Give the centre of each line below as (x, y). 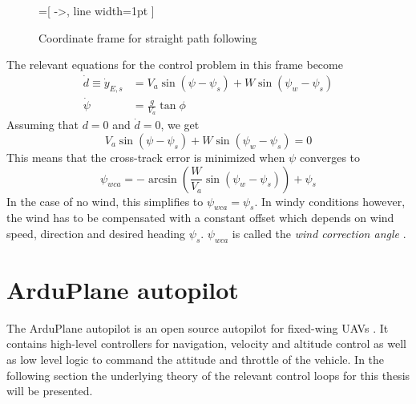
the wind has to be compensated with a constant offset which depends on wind (200, 218)
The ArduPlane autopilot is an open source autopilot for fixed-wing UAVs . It (198, 327)
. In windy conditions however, (330, 201)
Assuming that (42, 125)
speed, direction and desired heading (96, 233)
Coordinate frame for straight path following (148, 37)
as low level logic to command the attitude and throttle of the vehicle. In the (196, 359)
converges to (330, 157)
